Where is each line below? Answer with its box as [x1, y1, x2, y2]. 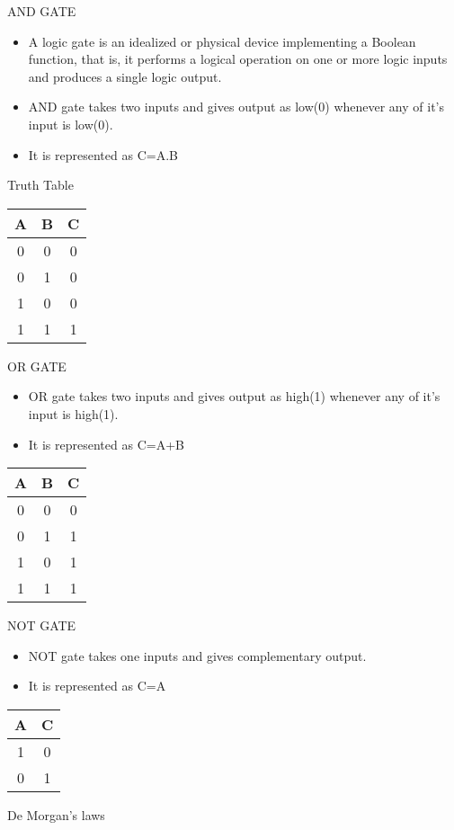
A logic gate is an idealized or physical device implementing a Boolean [28, 31, 416, 50]
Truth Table [7, 175, 74, 194]
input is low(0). [28, 114, 113, 133]
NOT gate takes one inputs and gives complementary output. [28, 646, 367, 665]
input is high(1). [28, 404, 119, 423]
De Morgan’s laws [7, 805, 105, 824]
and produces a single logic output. [28, 67, 222, 85]
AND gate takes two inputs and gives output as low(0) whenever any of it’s [28, 97, 444, 116]
